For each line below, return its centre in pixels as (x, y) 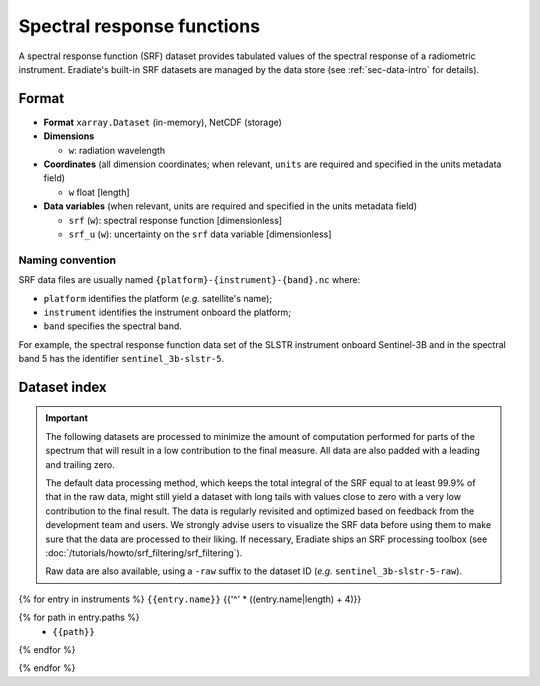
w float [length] (99, 192)
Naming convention (67, 260)
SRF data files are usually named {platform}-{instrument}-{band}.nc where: (189, 280)
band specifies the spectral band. (112, 326)
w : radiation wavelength (117, 150)
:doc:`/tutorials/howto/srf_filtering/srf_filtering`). (144, 552)
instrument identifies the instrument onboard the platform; (167, 312)
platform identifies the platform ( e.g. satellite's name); (158, 298)
